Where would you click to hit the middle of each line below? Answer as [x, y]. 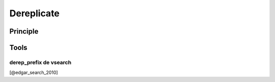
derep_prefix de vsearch [40, 62]
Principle [24, 31]
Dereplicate [34, 13]
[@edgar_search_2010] [34, 73]
